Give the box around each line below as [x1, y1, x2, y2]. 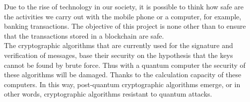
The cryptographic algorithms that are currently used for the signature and [4, 40, 233, 51]
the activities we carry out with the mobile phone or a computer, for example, [4, 11, 242, 21]
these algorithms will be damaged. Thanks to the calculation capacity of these [4, 69, 242, 80]
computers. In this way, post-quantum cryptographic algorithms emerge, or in [4, 79, 241, 89]
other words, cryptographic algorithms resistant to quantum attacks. [4, 89, 212, 99]
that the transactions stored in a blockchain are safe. [4, 30, 164, 41]
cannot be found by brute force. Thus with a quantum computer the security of [4, 59, 246, 70]
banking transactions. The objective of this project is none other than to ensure [4, 21, 246, 31]
